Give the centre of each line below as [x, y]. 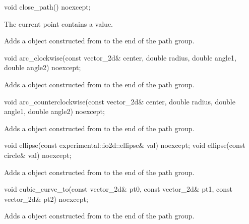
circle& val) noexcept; [38, 155]
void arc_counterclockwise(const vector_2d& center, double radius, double [120, 101]
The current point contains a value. [58, 23]
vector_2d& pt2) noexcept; [46, 199]
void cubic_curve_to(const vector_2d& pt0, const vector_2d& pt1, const [118, 189]
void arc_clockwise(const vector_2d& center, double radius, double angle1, [120, 57]
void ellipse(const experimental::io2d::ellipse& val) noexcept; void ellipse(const [125, 145]
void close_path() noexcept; [47, 7]
